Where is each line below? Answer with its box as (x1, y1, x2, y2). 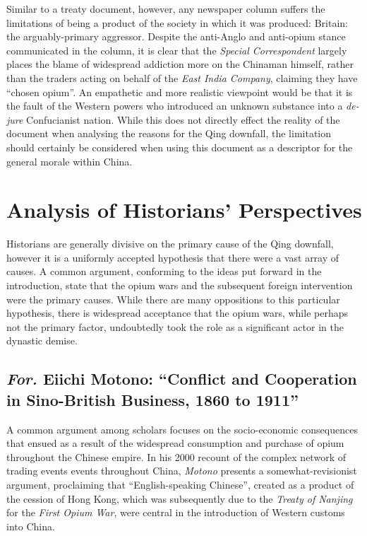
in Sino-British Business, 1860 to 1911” (6, 388, 299, 410)
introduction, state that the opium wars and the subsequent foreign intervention (6, 278, 353, 293)
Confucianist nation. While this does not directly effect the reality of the (26, 112, 340, 127)
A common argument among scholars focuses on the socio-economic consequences (6, 421, 358, 436)
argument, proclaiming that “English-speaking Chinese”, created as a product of (6, 477, 354, 491)
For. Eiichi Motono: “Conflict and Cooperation (6, 368, 357, 390)
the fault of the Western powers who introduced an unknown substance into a (6, 98, 343, 113)
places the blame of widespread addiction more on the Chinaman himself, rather (6, 57, 354, 71)
